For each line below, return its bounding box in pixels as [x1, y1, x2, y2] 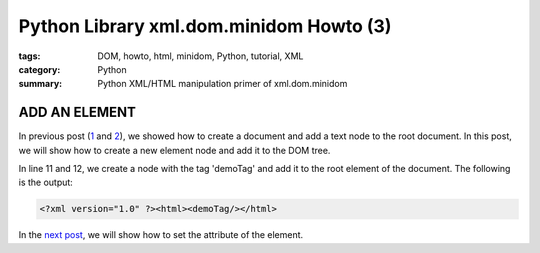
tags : [18, 50, 41, 62]
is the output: [18, 176, 74, 189]
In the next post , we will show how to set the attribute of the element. [18, 229, 304, 241]
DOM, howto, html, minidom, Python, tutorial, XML [97, 50, 304, 62]
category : [18, 63, 61, 75]
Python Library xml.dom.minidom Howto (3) [18, 15, 392, 37]
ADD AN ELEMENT [18, 104, 137, 121]
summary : [18, 78, 63, 90]
